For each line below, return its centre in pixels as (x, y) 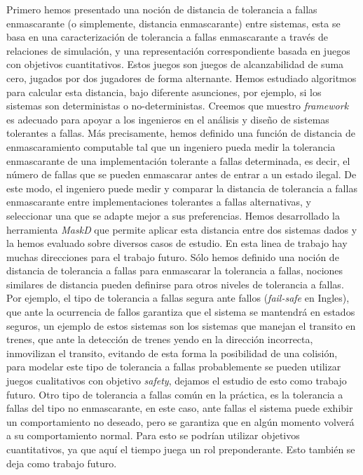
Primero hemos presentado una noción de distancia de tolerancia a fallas (162, 9)
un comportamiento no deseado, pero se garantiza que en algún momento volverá (180, 421)
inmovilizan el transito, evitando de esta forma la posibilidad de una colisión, (172, 353)
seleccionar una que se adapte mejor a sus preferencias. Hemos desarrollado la (173, 215)
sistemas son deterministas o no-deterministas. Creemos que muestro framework (178, 106)
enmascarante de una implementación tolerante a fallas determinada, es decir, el (178, 160)
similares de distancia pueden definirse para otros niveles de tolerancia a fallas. (175, 284)
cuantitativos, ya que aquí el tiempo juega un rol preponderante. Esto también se (181, 449)
